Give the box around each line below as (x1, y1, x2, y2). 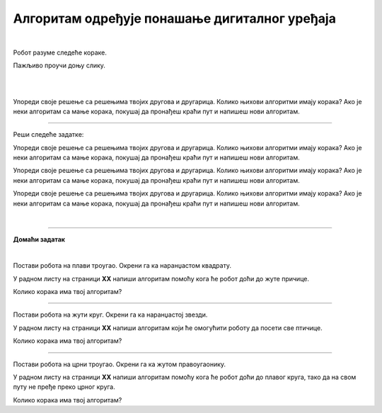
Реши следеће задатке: (13, 130, 84, 139)
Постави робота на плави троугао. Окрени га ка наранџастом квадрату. (13, 261, 231, 270)
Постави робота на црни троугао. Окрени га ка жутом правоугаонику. (13, 360, 226, 368)
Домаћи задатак (13, 235, 65, 244)
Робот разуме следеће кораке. (13, 48, 108, 57)
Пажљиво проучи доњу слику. (13, 61, 106, 70)
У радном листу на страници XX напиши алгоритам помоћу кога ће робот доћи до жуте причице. (13, 274, 309, 283)
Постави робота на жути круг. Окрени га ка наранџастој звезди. (13, 310, 208, 319)
